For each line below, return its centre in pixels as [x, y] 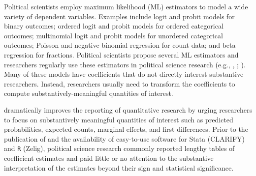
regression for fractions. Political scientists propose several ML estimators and [121, 54]
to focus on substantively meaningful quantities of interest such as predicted [119, 119]
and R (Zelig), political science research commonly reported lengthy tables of [119, 148]
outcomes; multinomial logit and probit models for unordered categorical [113, 35]
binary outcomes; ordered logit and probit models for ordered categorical [114, 26]
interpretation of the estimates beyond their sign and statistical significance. [119, 167]
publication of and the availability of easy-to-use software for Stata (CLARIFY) [124, 138]
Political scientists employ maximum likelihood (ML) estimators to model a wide [126, 6]
